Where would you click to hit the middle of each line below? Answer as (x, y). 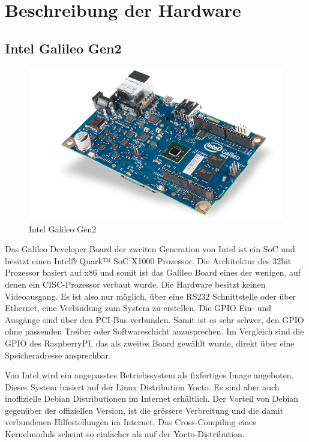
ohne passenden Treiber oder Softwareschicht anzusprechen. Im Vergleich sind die (154, 331)
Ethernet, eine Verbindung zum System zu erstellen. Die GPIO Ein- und (138, 308)
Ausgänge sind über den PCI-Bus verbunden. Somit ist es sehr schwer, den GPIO (154, 319)
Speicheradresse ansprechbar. (58, 355)
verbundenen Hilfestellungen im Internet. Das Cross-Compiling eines (130, 422)
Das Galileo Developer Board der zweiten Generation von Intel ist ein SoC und (150, 249)
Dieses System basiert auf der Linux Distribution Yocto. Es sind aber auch (142, 386)
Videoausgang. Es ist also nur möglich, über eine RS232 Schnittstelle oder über (151, 296)
